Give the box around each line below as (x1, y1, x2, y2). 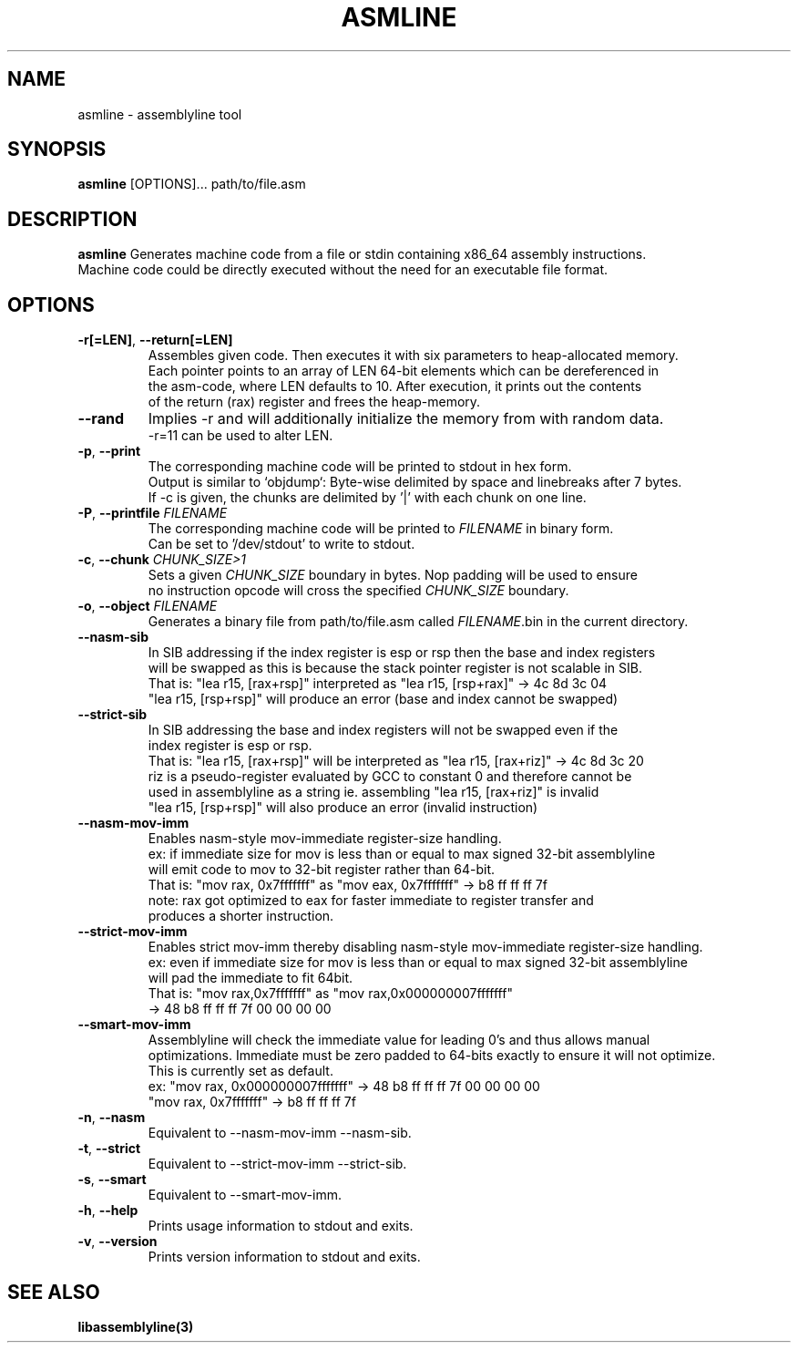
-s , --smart (77, 1171, 147, 1188)
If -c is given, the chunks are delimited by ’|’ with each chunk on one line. (148, 490, 587, 506)
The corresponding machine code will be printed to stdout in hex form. (148, 459, 572, 475)
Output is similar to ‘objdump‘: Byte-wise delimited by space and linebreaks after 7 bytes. (148, 474, 682, 490)
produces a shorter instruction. (148, 908, 334, 924)
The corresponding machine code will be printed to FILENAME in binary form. (148, 520, 614, 537)
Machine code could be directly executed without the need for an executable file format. (77, 262, 609, 278)
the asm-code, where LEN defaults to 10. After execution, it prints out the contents (148, 378, 642, 395)
